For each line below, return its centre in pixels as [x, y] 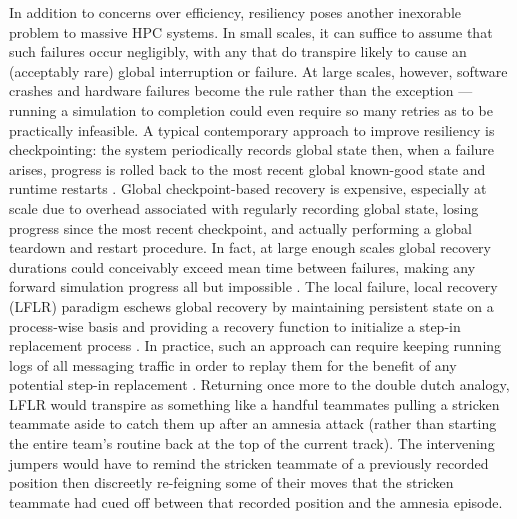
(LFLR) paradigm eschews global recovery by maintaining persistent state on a [251, 305]
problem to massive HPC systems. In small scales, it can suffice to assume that [251, 31]
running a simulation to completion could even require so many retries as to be [251, 109]
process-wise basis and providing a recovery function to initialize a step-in [235, 325]
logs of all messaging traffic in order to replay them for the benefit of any [233, 364]
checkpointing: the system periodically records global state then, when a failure [252, 149]
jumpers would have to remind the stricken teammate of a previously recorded [249, 462]
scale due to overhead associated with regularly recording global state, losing [244, 207]
